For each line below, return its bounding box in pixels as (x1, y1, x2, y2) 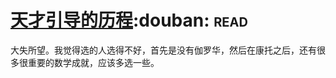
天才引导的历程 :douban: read (10, 9, 248, 32)
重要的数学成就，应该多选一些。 (27, 56, 160, 68)
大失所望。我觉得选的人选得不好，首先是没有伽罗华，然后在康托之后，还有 (10, 44, 317, 56)
